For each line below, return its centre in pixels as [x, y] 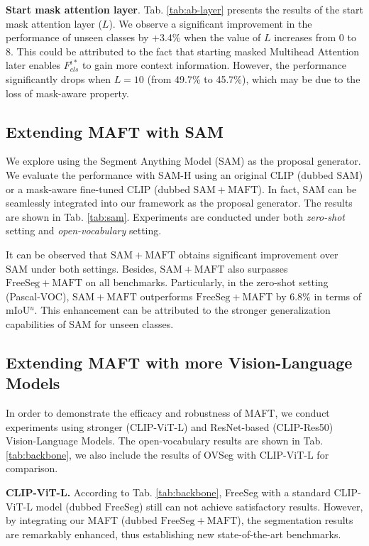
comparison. [32, 468]
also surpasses [258, 268]
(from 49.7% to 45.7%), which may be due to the [254, 78]
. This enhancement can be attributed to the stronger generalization [182, 310]
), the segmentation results [295, 520]
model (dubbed [69, 506]
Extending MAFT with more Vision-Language [179, 362]
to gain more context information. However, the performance [214, 65]
